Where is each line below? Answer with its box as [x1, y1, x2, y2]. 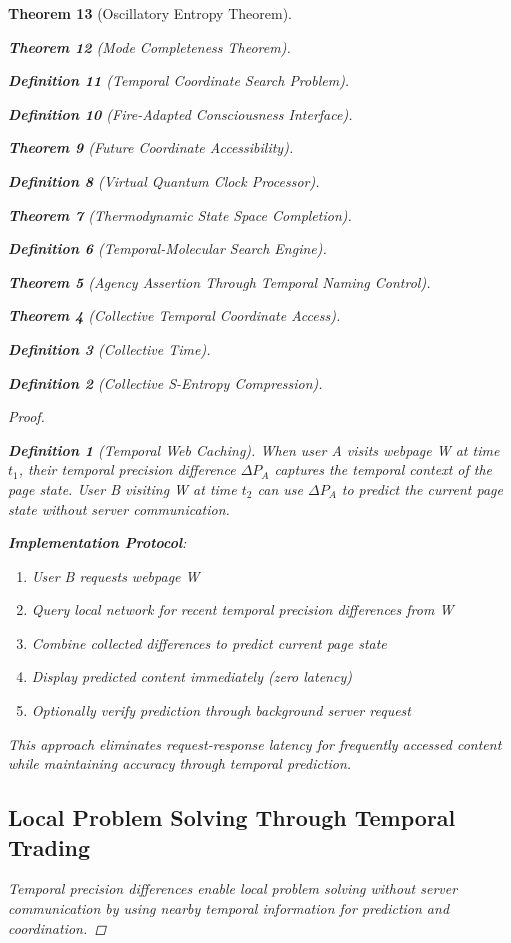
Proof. [8, 406, 45, 427]
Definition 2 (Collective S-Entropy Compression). [8, 372, 323, 393]
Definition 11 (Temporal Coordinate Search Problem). [8, 70, 350, 91]
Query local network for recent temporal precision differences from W [31, 599, 454, 620]
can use [257, 478, 303, 499]
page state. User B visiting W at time [8, 478, 237, 499]
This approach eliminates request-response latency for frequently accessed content [8, 733, 502, 754]
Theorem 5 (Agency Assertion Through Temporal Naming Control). [8, 271, 431, 292]
